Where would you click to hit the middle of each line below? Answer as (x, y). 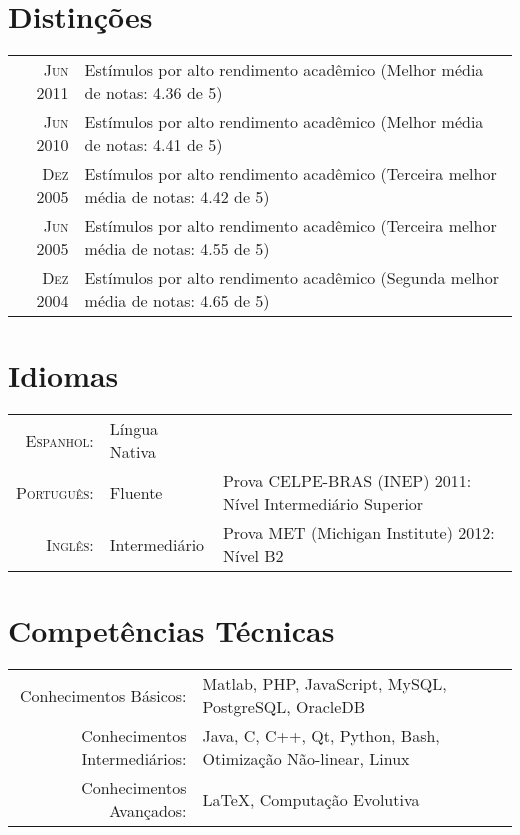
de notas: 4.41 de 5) (153, 145)
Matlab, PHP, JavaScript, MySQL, (324, 684)
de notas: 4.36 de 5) (153, 93)
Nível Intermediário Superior (323, 504)
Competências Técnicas (171, 630)
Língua (134, 429)
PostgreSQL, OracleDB (283, 707)
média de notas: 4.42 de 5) (177, 197)
